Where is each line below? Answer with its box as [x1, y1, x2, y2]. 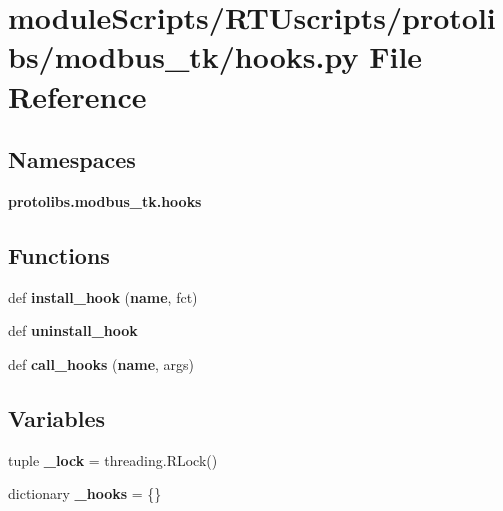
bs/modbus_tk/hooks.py [8, 36, 359, 77]
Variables [8, 402, 106, 433]
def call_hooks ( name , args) [8, 353, 195, 374]
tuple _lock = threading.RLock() [8, 449, 218, 470]
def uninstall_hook [8, 320, 138, 341]
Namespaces [8, 144, 136, 175]
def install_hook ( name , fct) [8, 286, 198, 307]
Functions [8, 239, 110, 270]
